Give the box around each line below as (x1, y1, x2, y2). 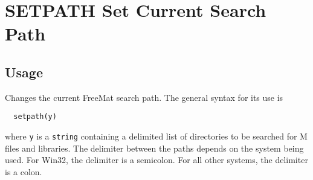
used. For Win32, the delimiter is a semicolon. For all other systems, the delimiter (5, 153, 308, 166)
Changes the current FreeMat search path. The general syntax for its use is (5, 91, 283, 103)
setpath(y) (13, 112, 57, 121)
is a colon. (5, 165, 42, 178)
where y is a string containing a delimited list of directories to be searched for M (5, 130, 308, 143)
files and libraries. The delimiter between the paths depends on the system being (5, 141, 304, 154)
